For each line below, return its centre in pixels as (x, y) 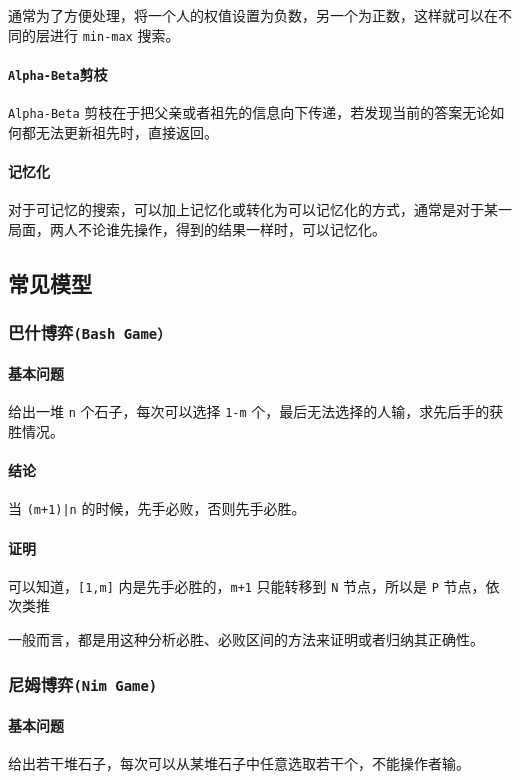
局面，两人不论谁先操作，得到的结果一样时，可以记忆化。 (197, 228)
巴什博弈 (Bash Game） (90, 332)
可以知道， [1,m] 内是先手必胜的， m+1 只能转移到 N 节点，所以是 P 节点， (247, 585)
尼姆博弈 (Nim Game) (83, 683)
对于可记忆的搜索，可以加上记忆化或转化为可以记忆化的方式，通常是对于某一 (260, 209)
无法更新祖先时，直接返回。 (126, 131)
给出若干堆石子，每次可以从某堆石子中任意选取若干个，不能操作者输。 (239, 762)
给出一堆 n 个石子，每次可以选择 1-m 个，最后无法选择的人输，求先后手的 (249, 411)
